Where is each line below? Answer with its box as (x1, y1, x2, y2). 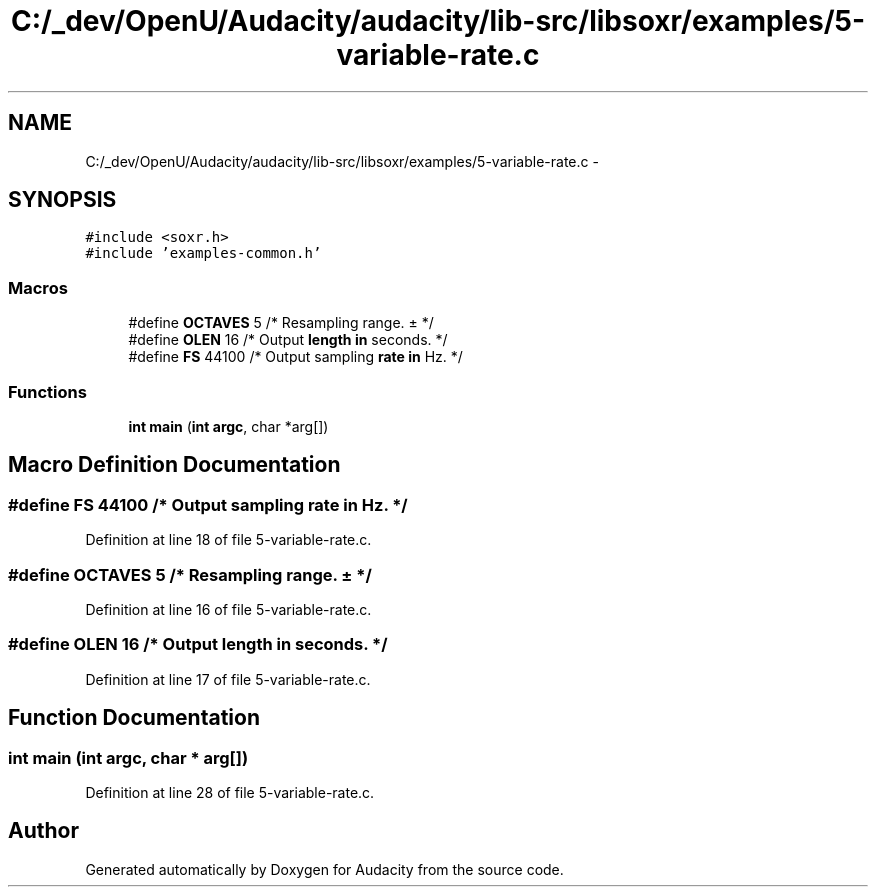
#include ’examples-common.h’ (85, 245, 322, 262)
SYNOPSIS (8, 187, 117, 213)
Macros (8, 277, 68, 298)
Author (8, 818, 79, 844)
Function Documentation (8, 705, 260, 731)
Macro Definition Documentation (8, 452, 341, 478)
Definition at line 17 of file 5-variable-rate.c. (85, 670, 371, 688)
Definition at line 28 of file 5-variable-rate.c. (85, 783, 375, 801)
